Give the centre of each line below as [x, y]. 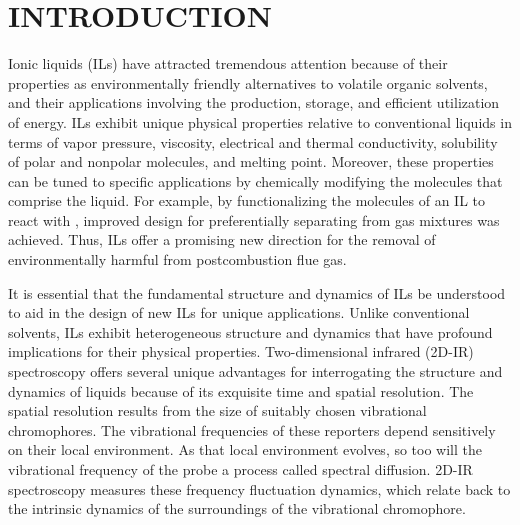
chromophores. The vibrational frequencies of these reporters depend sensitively [252, 429]
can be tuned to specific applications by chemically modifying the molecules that [255, 180]
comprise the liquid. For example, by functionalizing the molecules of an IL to [247, 200]
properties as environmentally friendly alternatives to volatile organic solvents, [248, 82]
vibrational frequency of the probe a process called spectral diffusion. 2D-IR [240, 469]
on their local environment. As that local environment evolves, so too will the [245, 449]
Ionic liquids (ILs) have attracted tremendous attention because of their [228, 63]
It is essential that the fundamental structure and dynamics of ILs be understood [257, 292]
